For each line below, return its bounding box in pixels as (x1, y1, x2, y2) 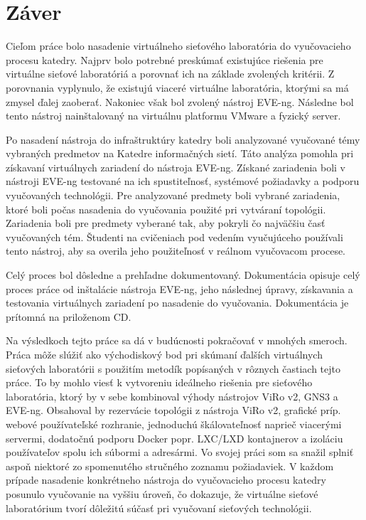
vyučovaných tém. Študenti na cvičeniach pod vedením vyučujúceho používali (6, 229, 343, 244)
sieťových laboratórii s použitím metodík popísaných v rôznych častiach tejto (6, 361, 340, 376)
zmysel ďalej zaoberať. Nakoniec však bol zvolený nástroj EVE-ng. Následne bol (6, 94, 354, 109)
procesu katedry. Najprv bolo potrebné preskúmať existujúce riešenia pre (6, 52, 323, 67)
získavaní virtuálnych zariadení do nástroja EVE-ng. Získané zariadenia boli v (6, 159, 346, 174)
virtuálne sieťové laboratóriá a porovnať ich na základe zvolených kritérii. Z (6, 66, 335, 81)
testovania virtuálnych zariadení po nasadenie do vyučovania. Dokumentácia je (6, 295, 349, 310)
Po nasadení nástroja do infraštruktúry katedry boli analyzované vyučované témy (6, 132, 360, 147)
